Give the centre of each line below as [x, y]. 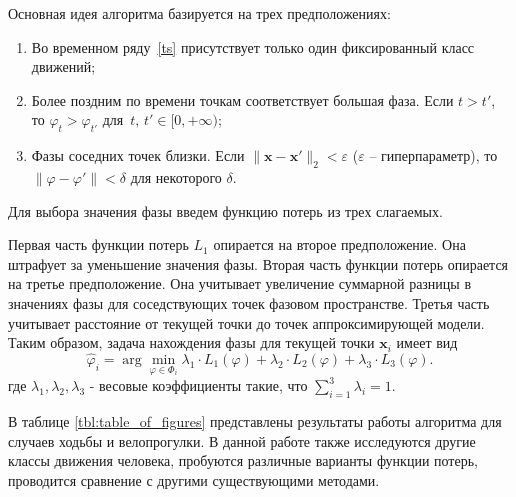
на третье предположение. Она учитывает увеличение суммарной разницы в [240, 283]
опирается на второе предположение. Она [339, 244]
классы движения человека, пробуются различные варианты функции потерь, [243, 460]
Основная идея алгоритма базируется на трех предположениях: [199, 13]
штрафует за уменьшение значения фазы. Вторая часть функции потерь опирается [258, 263]
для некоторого [176, 176]
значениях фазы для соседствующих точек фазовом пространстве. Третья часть [249, 302]
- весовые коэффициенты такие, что [198, 385]
